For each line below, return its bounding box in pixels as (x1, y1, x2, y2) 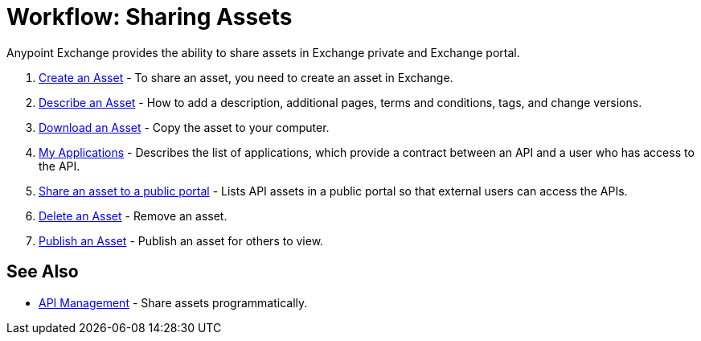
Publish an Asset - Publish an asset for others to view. (39, 233, 324, 248)
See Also (6, 261, 79, 282)
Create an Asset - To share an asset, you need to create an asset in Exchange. (39, 70, 453, 84)
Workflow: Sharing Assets (6, 3, 293, 31)
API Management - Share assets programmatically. (39, 295, 308, 310)
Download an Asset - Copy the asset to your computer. (39, 120, 330, 134)
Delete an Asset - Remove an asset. (39, 208, 228, 223)
